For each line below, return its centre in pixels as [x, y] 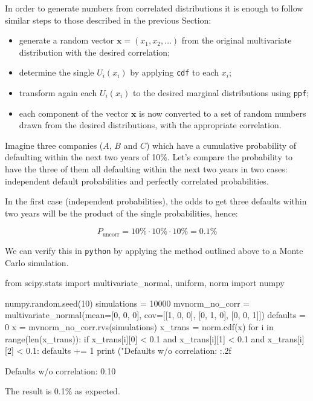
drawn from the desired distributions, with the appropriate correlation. [150, 125]
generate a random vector [66, 40]
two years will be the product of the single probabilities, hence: [121, 213]
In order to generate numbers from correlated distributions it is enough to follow [154, 8]
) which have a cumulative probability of [221, 145]
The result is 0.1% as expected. [63, 391]
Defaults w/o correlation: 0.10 [60, 370]
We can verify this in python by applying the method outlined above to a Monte [154, 250]
